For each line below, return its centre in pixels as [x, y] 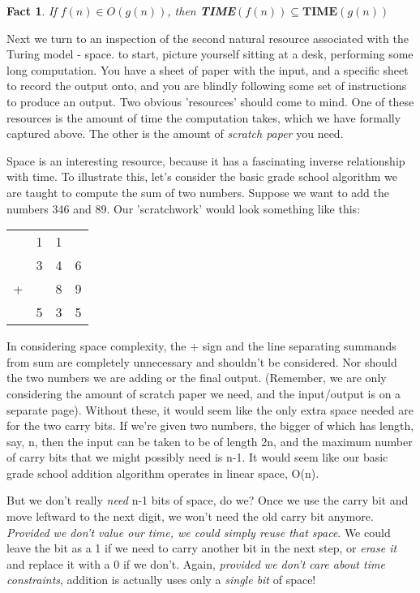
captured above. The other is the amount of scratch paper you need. [175, 133]
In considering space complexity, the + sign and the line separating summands [201, 346]
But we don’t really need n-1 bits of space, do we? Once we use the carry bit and [208, 500]
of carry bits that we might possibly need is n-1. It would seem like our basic [197, 457]
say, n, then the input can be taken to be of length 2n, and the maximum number [210, 441]
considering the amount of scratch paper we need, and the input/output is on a [204, 393]
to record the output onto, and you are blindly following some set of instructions [207, 86]
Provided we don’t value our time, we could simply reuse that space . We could [199, 532]
